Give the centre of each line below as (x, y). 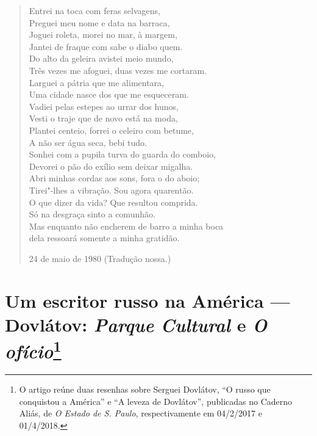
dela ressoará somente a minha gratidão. (104, 238)
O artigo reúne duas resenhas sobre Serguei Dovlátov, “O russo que (145, 389)
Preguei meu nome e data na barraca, (99, 22)
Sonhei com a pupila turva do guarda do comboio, (122, 154)
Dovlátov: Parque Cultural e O (136, 324)
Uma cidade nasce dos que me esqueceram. (109, 94)
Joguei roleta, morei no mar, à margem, (103, 35)
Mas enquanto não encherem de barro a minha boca (126, 226)
